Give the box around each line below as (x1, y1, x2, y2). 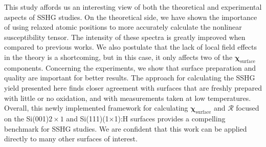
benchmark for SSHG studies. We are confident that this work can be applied (4, 123, 247, 134)
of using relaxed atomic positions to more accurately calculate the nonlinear (4, 22, 242, 32)
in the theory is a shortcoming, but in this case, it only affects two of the (4, 51, 233, 62)
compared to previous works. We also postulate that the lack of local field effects (4, 41, 257, 52)
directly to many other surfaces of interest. (4, 133, 138, 144)
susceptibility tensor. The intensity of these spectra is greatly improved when (4, 31, 246, 42)
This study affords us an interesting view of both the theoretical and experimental (4, 2, 262, 12)
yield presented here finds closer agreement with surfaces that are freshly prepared (4, 82, 262, 93)
